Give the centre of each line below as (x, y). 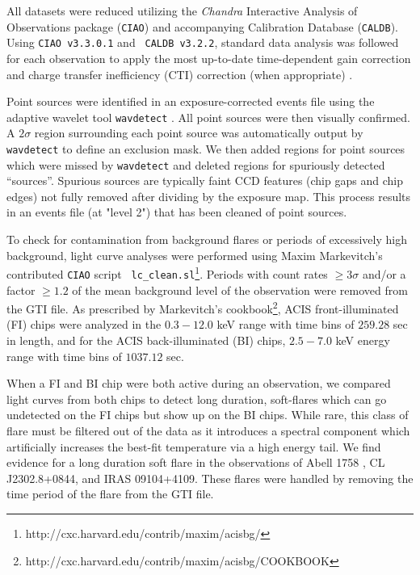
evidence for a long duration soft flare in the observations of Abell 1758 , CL (196, 462)
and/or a (384, 273)
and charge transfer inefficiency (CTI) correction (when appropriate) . (180, 74)
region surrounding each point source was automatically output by (199, 133)
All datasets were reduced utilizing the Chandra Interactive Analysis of (182, 10)
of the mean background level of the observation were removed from (240, 290)
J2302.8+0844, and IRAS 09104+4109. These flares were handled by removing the (210, 478)
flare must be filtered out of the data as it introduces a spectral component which (208, 430)
